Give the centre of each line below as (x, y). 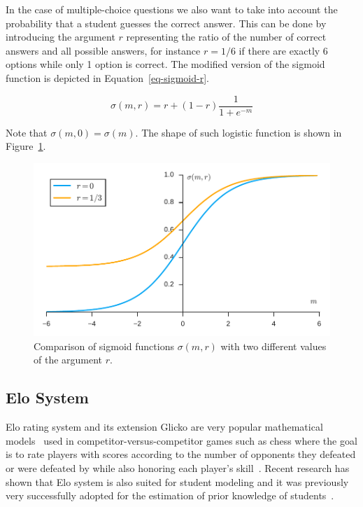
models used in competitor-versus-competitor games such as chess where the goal (181, 440)
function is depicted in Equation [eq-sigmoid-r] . (107, 77)
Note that (27, 132)
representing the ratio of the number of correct (226, 37)
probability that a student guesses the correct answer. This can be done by (166, 23)
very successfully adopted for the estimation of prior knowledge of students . (170, 495)
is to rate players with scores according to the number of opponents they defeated (181, 454)
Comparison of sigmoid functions (104, 346)
